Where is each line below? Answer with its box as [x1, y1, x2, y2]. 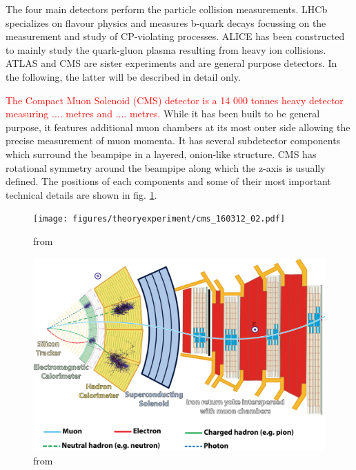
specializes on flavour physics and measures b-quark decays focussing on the [6, 15, 326, 30]
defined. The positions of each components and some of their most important [6, 174, 331, 188]
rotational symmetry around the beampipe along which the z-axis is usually [6, 160, 326, 175]
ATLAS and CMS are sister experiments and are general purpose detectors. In [6, 56, 337, 70]
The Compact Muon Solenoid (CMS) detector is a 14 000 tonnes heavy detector [6, 92, 344, 107]
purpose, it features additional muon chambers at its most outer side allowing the [6, 119, 350, 134]
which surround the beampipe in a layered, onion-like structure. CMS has [6, 146, 317, 161]
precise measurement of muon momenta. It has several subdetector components [6, 133, 341, 148]
